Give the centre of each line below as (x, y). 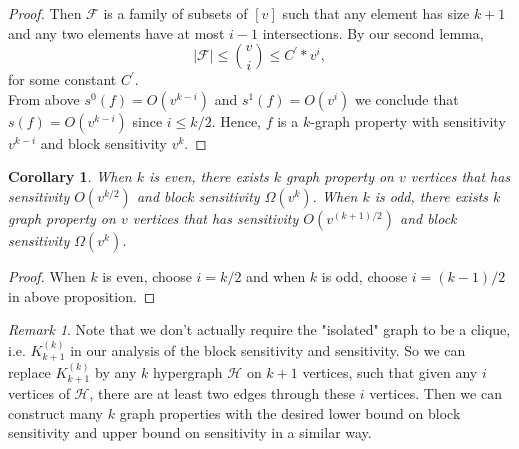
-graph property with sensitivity (408, 120)
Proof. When (47, 275)
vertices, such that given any (390, 371)
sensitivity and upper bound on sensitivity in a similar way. (190, 432)
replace (29, 371)
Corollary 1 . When (70, 176)
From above (44, 98)
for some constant (62, 79)
